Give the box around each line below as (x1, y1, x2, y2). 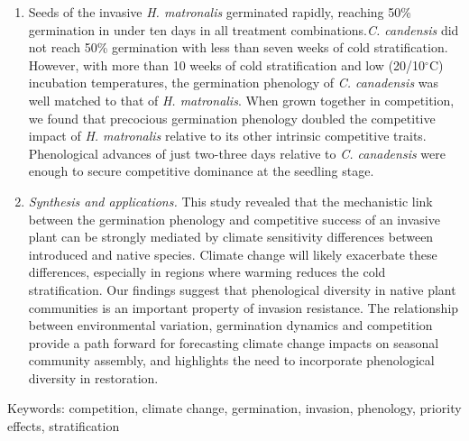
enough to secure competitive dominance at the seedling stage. (28, 161, 374, 180)
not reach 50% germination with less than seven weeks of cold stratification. (28, 38, 448, 57)
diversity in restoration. (28, 368, 159, 387)
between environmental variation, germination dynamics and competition (28, 316, 433, 335)
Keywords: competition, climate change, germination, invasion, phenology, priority (7, 399, 462, 418)
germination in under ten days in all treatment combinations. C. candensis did (28, 20, 459, 39)
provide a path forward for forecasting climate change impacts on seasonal (28, 333, 439, 352)
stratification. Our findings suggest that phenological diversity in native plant (28, 280, 456, 299)
